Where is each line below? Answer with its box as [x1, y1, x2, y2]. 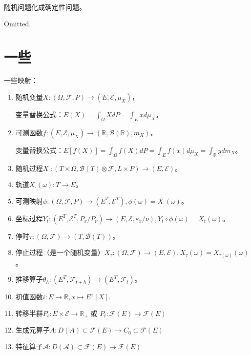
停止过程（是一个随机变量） [15, 247, 105, 257]
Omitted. [4, 18, 31, 28]
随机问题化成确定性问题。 [4, 2, 86, 12]
